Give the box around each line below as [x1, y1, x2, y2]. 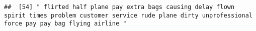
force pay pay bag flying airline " [4, 20, 127, 27]
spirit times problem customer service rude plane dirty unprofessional [4, 11, 252, 19]
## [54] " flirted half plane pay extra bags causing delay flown [4, 3, 235, 10]
